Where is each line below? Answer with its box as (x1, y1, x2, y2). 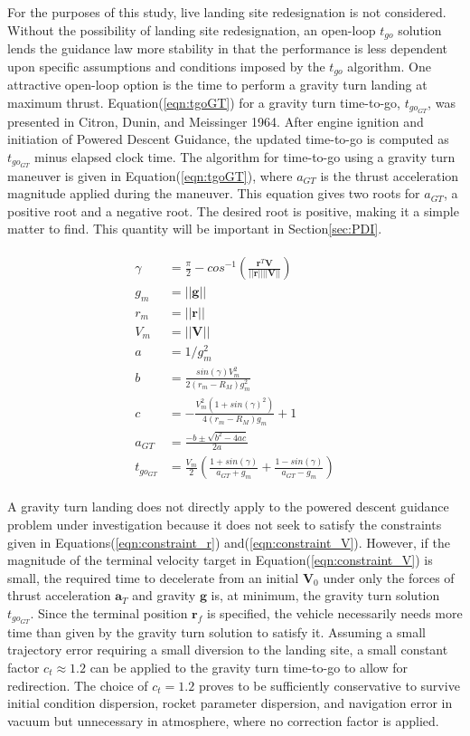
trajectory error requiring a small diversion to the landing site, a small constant (7, 640, 448, 659)
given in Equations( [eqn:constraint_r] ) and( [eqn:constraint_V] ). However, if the (7, 532, 450, 551)
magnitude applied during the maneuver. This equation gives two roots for (7, 184, 420, 203)
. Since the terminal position (30, 603, 188, 622)
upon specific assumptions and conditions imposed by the (7, 56, 325, 75)
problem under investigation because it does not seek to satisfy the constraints (7, 515, 442, 533)
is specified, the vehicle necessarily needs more (206, 603, 463, 622)
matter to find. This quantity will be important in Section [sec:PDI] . (7, 219, 382, 238)
